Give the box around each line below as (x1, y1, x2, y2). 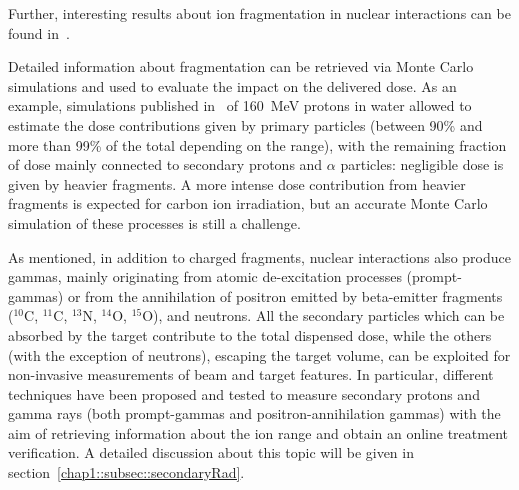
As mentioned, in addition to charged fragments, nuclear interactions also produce (8, 246, 511, 267)
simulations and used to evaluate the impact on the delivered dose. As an (8, 75, 457, 96)
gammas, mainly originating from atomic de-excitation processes (8, 266, 402, 287)
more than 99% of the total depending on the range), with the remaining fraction (8, 134, 507, 155)
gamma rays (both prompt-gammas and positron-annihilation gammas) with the (8, 403, 501, 424)
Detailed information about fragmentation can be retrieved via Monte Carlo (8, 56, 474, 77)
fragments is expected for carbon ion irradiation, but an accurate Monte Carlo (8, 193, 488, 214)
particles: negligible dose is (340, 154, 504, 175)
